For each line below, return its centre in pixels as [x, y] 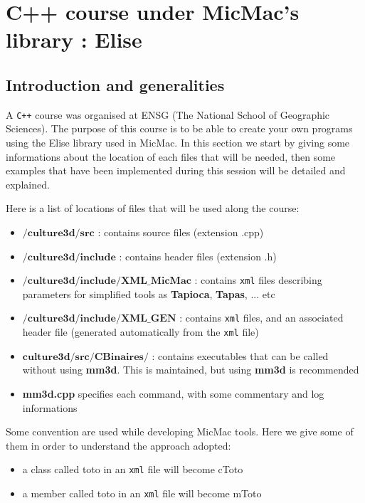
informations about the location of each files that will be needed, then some [171, 156]
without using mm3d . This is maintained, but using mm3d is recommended [191, 370]
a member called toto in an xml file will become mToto [142, 493]
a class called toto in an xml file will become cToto [133, 469]
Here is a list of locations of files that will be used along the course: [153, 208]
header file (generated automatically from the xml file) [141, 332]
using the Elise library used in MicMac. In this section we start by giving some [178, 143]
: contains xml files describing [258, 280]
